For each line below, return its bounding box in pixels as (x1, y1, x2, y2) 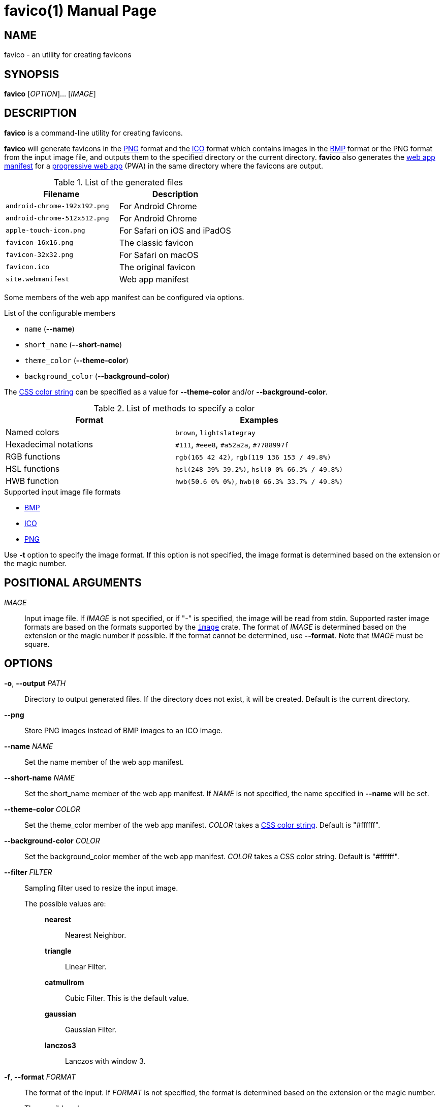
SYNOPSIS (4, 68, 59, 81)
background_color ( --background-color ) (24, 371, 170, 380)
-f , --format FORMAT (4, 1072, 76, 1081)
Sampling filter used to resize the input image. (24, 883, 178, 892)
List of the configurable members (4, 308, 116, 317)
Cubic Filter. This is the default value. (65, 993, 189, 1002)
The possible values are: (24, 899, 106, 908)
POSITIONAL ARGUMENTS (4, 576, 142, 590)
